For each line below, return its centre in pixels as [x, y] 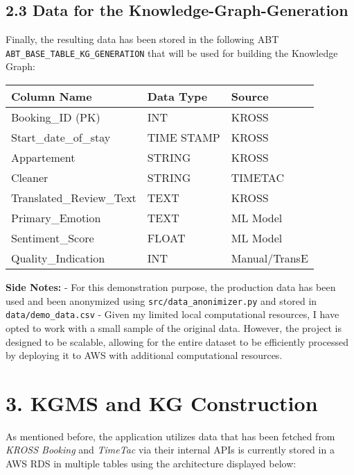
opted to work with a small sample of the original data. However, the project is [174, 327]
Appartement [43, 158]
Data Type [177, 97]
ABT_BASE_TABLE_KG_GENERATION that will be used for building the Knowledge [172, 52]
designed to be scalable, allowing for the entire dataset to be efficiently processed [177, 341]
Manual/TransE [269, 258]
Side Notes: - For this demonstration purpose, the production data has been [171, 287]
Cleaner [30, 178]
